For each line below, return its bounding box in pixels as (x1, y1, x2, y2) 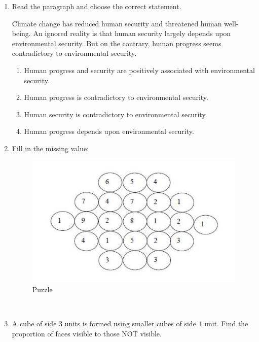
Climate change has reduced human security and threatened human (12, 18, 222, 28)
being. (12, 28, 31, 39)
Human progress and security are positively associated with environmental (24, 64, 255, 75)
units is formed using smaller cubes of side (64, 318, 196, 329)
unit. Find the (204, 318, 248, 329)
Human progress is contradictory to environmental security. (24, 92, 208, 102)
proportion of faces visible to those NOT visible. (12, 328, 162, 338)
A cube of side (12, 318, 57, 329)
